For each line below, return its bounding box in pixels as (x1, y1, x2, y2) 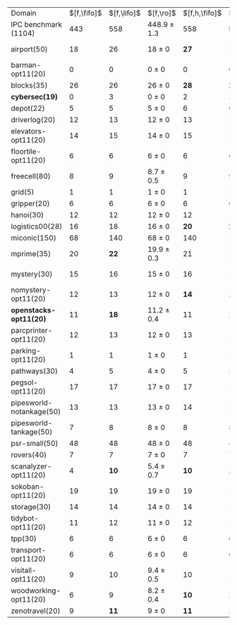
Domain (11, 8, 37, 18)
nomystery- (11, 285, 51, 295)
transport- (11, 545, 47, 554)
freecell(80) (11, 171, 51, 181)
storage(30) (11, 502, 51, 511)
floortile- (11, 147, 41, 156)
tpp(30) (11, 534, 37, 543)
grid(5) (11, 187, 35, 197)
